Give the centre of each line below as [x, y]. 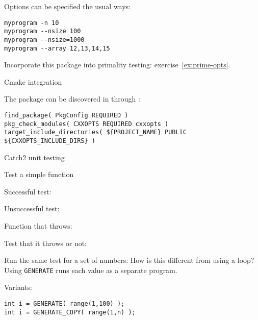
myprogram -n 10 [32, 23]
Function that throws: [38, 226]
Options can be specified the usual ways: [68, 6]
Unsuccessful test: [32, 208]
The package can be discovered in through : [72, 99]
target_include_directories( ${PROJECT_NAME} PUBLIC [95, 132]
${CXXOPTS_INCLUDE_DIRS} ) [50, 141]
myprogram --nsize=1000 [44, 40]
